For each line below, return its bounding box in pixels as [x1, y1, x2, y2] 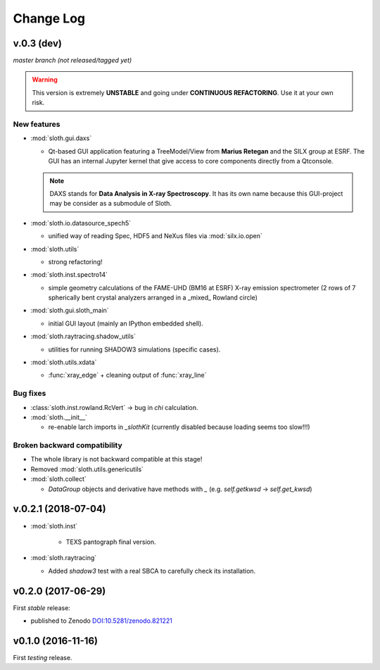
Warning [32, 75, 58, 84]
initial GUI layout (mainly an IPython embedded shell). [48, 319, 203, 328]
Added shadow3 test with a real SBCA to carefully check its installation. [48, 566, 256, 575]
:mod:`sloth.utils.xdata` [30, 358, 97, 366]
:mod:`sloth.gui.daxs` [30, 134, 92, 142]
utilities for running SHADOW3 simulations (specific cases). [48, 345, 221, 354]
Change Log [13, 11, 86, 26]
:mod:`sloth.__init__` [30, 413, 88, 421]
